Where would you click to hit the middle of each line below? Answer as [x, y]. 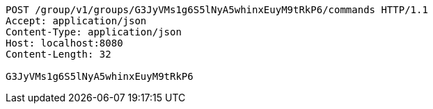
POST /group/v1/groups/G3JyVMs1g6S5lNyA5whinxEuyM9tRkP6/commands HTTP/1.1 [217, 10]
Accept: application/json [76, 21]
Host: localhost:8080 [64, 43]
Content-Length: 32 [58, 54]
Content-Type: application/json [94, 32]
